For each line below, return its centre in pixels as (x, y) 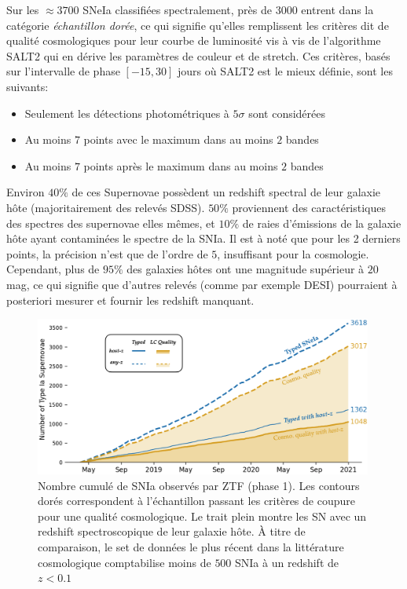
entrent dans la (337, 9)
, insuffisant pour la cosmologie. (293, 253)
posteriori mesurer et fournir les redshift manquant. (130, 300)
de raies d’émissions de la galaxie (322, 223)
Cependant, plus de (53, 269)
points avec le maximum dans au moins (178, 139)
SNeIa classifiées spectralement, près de (177, 9)
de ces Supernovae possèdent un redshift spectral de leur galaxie (226, 192)
